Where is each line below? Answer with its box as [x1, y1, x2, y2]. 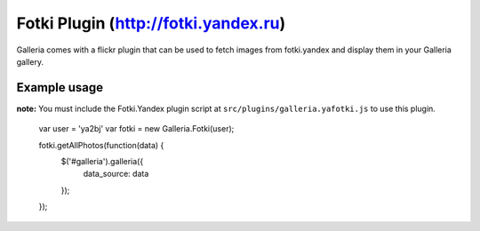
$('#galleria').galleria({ [60, 156, 144, 167]
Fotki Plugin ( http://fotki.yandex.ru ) [16, 13, 286, 33]
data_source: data [83, 169, 149, 179]
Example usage [16, 80, 104, 95]
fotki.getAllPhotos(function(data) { [38, 139, 164, 150]
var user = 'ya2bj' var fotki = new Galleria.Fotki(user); [38, 123, 235, 134]
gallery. [16, 56, 44, 67]
